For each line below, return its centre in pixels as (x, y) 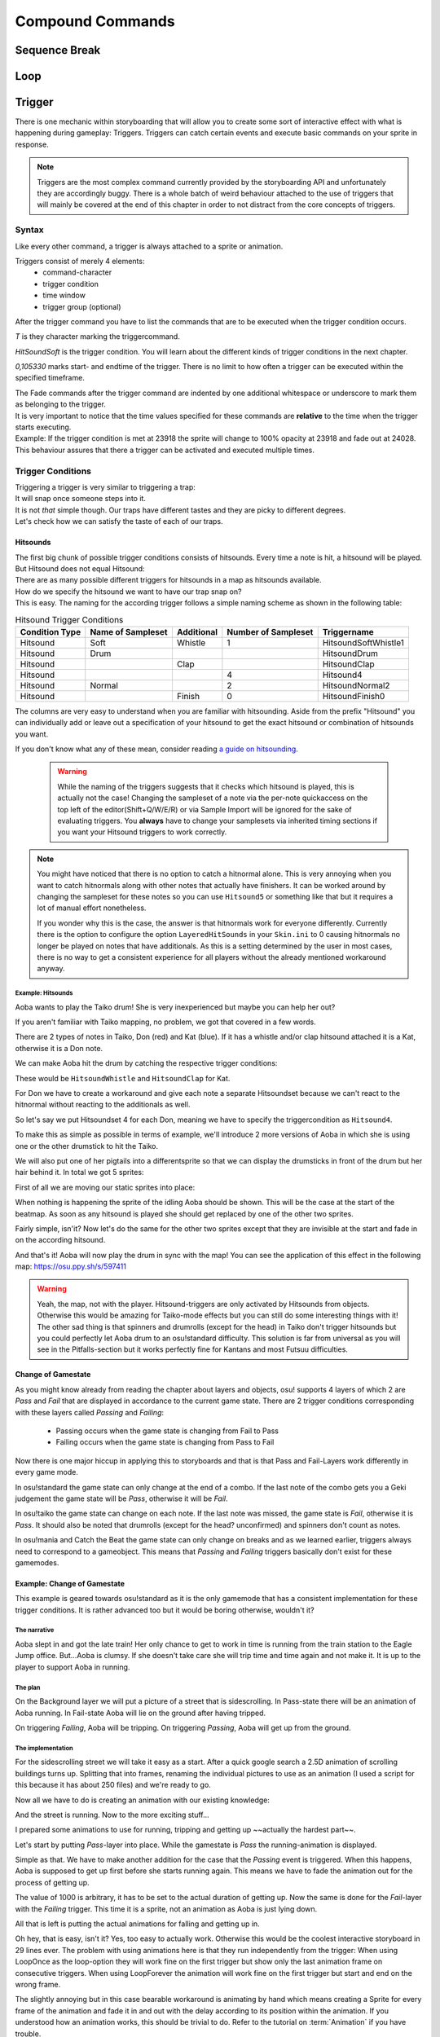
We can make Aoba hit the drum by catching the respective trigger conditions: (146, 1063)
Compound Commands (95, 21)
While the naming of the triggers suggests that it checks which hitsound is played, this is (206, 786)
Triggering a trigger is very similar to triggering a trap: (105, 487)
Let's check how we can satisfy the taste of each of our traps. (119, 521)
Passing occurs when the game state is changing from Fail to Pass (167, 1431)
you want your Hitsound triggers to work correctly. (142, 832)
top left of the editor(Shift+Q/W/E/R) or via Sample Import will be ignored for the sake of (205, 809)
